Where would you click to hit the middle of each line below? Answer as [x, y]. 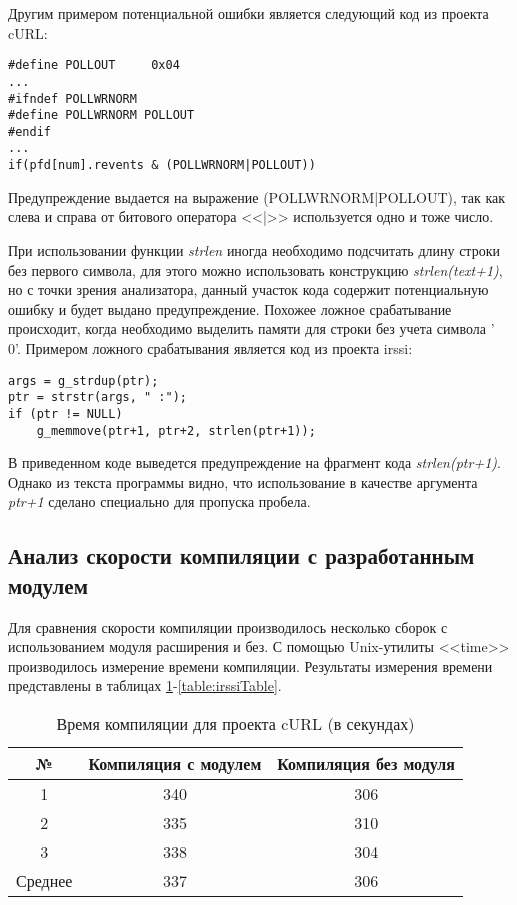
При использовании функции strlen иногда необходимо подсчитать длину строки [254, 249]
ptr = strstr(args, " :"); [97, 397]
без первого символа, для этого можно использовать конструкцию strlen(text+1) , [255, 269]
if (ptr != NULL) [65, 413]
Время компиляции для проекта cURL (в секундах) [235, 723]
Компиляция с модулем [175, 763]
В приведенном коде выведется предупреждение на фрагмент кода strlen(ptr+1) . [254, 462]
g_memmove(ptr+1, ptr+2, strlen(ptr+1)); [176, 430]
